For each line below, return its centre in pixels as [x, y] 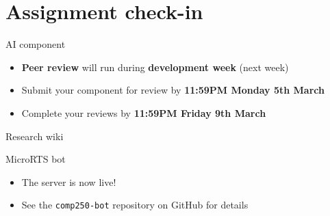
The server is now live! [69, 181]
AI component [36, 44]
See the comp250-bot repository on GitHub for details [135, 205]
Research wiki [35, 136]
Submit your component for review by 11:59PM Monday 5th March [173, 90]
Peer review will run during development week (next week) [155, 67]
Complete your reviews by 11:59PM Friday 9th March [144, 112]
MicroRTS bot [36, 159]
